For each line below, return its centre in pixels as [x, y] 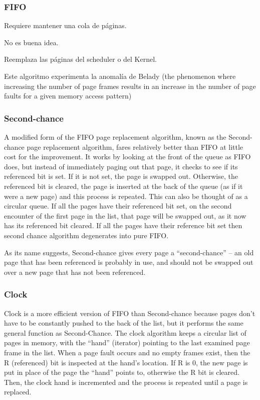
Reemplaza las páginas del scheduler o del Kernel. [80, 59]
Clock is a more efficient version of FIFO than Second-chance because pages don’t [130, 313]
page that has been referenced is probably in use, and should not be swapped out [129, 262]
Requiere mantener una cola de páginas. [65, 25]
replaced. [18, 392]
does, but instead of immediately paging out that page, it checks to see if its [121, 166]
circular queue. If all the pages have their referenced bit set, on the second [118, 206]
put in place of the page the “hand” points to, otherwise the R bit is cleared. [122, 372]
